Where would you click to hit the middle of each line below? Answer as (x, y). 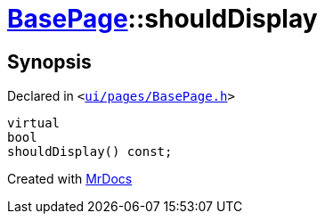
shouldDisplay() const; (90, 152)
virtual (34, 123)
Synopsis (49, 61)
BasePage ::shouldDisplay (162, 19)
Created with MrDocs (70, 179)
